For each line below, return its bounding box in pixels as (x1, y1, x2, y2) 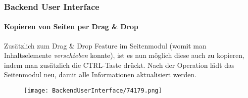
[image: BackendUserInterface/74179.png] (24, 87, 162, 95)
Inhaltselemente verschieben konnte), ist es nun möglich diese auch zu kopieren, (4, 50, 245, 60)
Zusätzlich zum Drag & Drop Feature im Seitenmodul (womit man (4, 40, 206, 50)
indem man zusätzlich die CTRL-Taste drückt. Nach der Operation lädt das (4, 59, 235, 70)
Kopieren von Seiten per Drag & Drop (4, 21, 139, 32)
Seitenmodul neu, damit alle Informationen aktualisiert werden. (4, 69, 197, 80)
